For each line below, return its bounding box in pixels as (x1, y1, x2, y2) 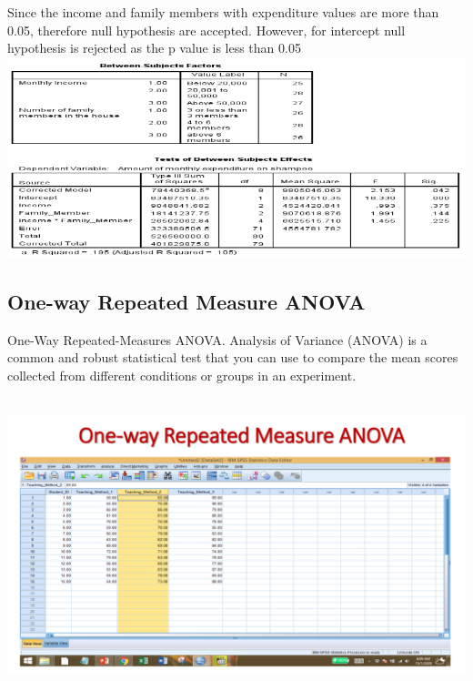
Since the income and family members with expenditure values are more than (7, 3, 439, 21)
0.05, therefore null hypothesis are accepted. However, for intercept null (7, 20, 406, 39)
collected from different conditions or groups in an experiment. (7, 365, 357, 384)
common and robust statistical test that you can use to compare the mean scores (7, 348, 458, 367)
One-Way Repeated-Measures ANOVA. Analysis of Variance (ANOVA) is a (7, 330, 428, 349)
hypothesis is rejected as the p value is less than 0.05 (7, 38, 301, 57)
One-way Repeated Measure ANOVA (7, 287, 366, 315)
